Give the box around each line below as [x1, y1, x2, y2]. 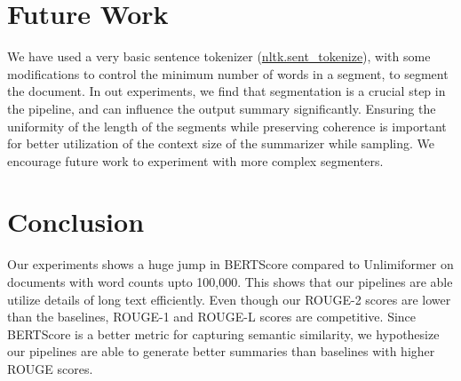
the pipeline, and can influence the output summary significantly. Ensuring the [7, 99, 436, 117]
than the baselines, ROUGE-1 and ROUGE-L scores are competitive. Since [7, 307, 417, 326]
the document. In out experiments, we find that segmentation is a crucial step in [7, 82, 446, 100]
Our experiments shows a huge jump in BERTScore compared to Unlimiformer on [7, 255, 454, 274]
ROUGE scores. [7, 359, 93, 377]
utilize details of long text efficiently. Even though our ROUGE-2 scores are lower [7, 290, 451, 308]
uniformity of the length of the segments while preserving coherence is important [7, 116, 447, 135]
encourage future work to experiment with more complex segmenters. [7, 151, 384, 170]
